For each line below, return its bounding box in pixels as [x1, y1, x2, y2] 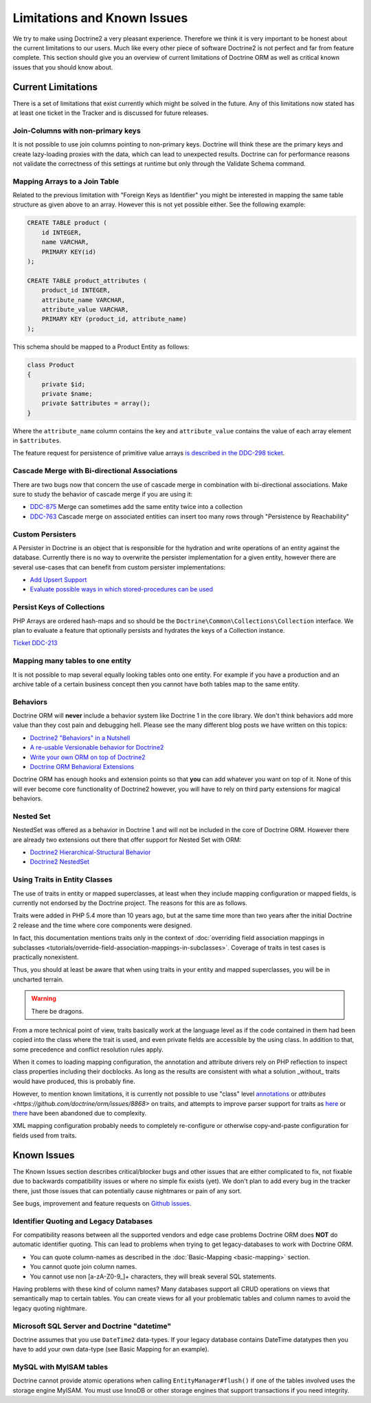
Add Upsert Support [30, 576, 87, 584]
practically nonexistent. [12, 953, 79, 961]
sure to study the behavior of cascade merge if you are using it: [12, 490, 193, 498]
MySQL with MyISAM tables [12, 1362, 109, 1372]
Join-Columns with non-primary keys [12, 126, 141, 135]
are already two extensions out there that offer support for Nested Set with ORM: [12, 836, 242, 844]
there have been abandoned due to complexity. [12, 1109, 147, 1118]
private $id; [41, 380, 86, 388]
